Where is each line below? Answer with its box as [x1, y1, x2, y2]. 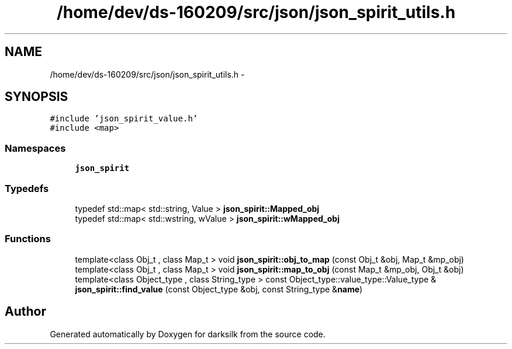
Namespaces [5, 142, 66, 154]
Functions [5, 233, 51, 245]
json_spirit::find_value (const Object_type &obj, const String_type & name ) [75, 284, 363, 294]
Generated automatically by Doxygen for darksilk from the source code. [50, 329, 326, 339]
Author [5, 304, 46, 319]
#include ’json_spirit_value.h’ [50, 114, 198, 124]
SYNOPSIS [5, 89, 68, 104]
